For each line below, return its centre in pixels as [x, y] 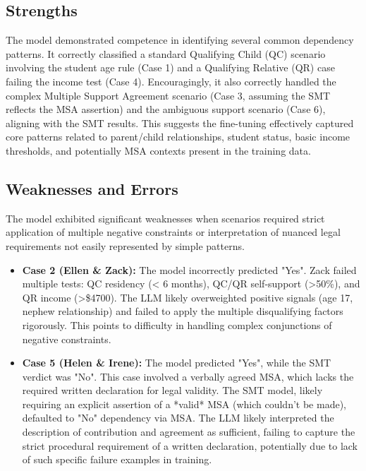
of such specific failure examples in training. [117, 459]
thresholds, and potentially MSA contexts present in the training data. [158, 150]
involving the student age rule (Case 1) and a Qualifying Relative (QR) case [170, 67]
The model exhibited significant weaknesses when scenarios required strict [165, 218]
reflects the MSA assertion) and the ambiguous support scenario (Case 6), [166, 109]
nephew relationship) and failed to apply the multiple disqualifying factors [183, 311]
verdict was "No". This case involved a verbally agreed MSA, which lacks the [188, 376]
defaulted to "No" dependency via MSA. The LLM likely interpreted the [178, 418]
